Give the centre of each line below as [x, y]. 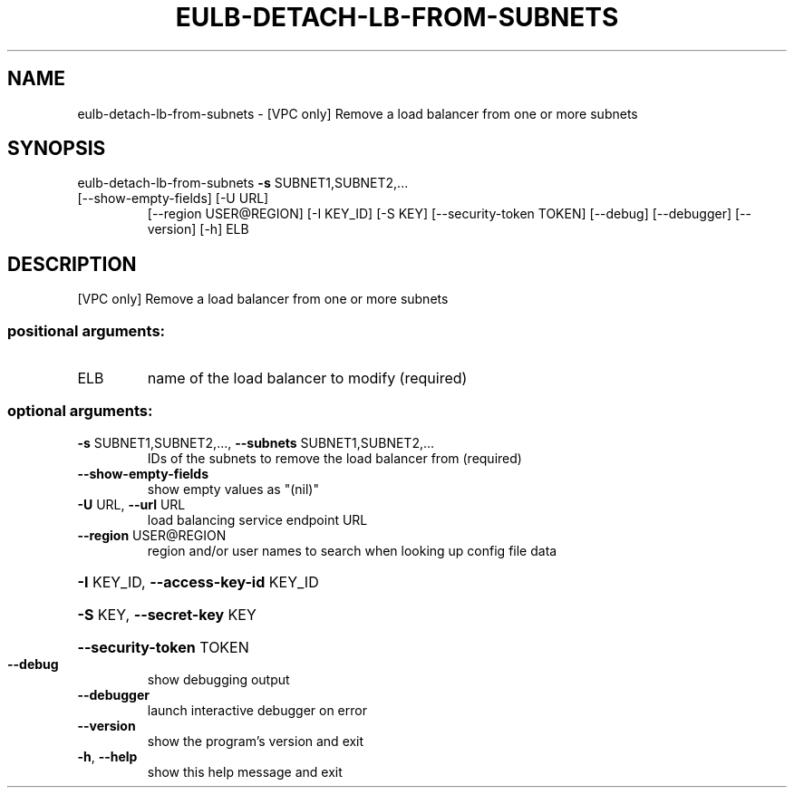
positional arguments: [87, 330]
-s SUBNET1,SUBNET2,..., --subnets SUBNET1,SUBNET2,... [256, 442]
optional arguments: [80, 411]
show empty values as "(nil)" [233, 489]
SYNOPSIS [57, 149]
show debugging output [218, 679]
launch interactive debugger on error [257, 710]
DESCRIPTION [72, 264]
